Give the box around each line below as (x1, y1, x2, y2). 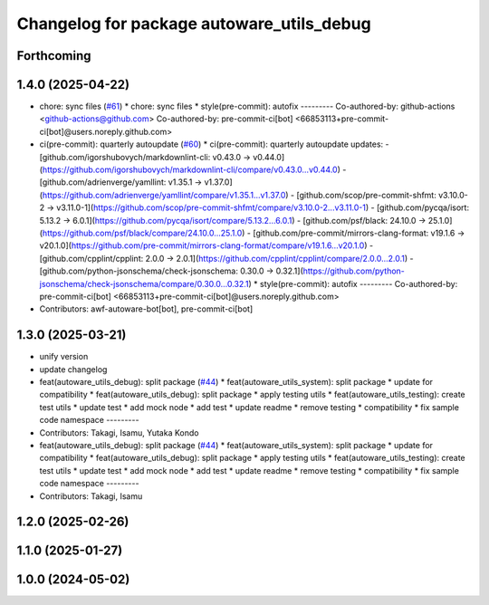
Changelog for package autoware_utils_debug (16, 14, 371, 34)
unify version (39, 351, 89, 362)
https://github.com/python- (302, 265, 405, 276)
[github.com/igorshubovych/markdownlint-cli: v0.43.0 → (39, 151, 251, 162)
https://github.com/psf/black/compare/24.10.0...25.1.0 (42, 227, 243, 238)
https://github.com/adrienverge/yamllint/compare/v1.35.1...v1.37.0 (42, 189, 286, 200)
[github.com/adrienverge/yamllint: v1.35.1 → (39, 177, 203, 187)
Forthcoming (16, 48, 91, 63)
